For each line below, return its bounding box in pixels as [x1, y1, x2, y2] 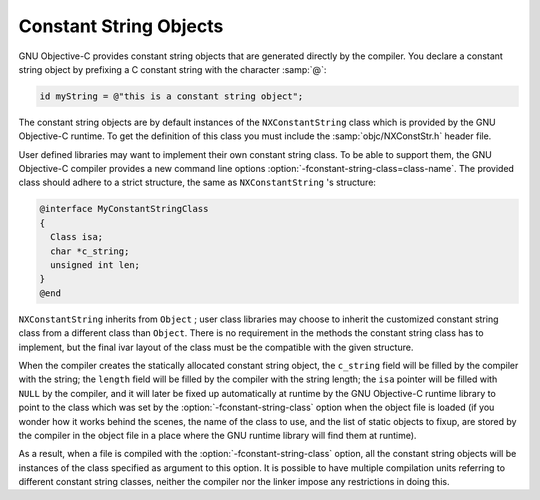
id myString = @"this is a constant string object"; [39, 90, 304, 102]
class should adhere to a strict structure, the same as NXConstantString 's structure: [18, 176, 377, 189]
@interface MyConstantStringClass [39, 203, 209, 215]
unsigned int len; [50, 260, 140, 271]
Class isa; [50, 231, 104, 243]
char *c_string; [50, 245, 130, 257]
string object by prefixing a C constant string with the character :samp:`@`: [18, 63, 327, 75]
